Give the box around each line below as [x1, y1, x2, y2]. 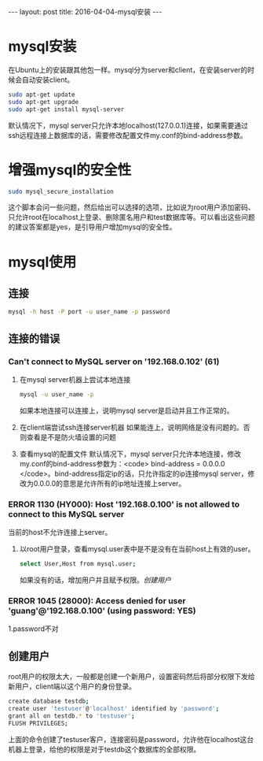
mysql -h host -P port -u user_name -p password [8, 308, 170, 316]
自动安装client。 [21, 75, 75, 84]
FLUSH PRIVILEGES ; [8, 719, 68, 727]
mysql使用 [8, 253, 77, 271]
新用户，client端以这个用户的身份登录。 [8, 681, 136, 691]
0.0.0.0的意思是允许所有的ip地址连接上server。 [33, 478, 186, 488]
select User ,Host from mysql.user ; [19, 560, 137, 568]
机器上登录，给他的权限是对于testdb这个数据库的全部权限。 [8, 744, 201, 754]
